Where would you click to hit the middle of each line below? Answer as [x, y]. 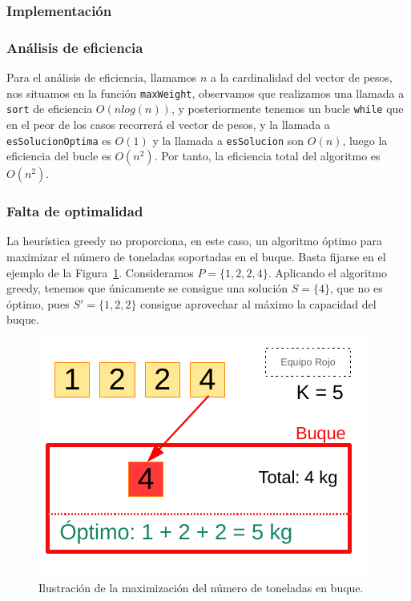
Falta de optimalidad [75, 211]
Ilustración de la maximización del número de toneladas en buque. [201, 587]
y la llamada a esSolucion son [228, 140]
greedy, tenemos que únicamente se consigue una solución [147, 288]
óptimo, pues [38, 303]
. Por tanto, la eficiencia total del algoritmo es [267, 156]
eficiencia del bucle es [59, 156]
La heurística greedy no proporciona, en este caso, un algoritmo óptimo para [194, 241]
